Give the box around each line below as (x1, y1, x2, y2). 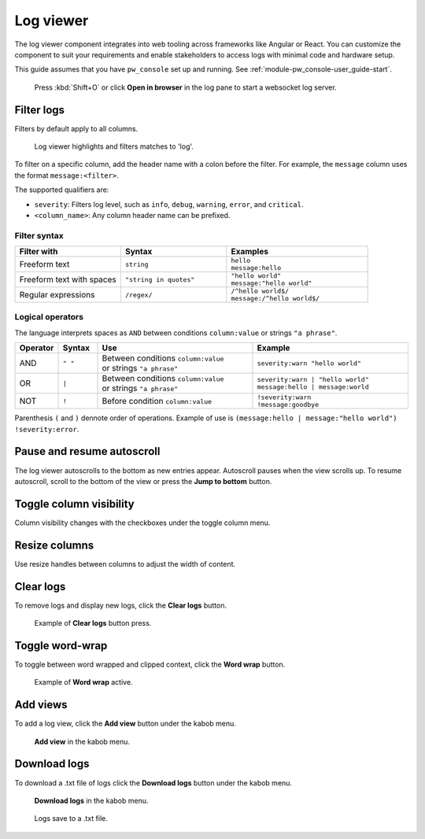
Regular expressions (19, 290, 95, 301)
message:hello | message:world (257, 383, 369, 391)
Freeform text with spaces (19, 274, 117, 285)
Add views (14, 698, 68, 711)
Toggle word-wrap (14, 638, 108, 652)
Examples (231, 246, 269, 257)
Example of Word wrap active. (34, 678, 133, 687)
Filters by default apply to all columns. (14, 124, 139, 133)
